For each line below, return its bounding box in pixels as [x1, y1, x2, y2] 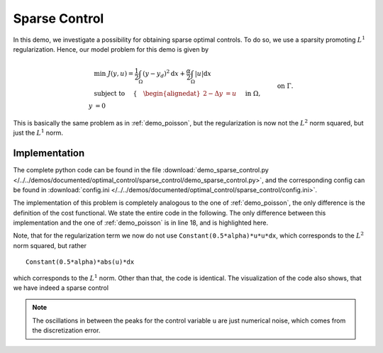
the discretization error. [32, 326, 101, 335]
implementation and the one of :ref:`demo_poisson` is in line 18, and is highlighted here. [13, 218, 269, 227]
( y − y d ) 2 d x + [142, 68, 186, 79]
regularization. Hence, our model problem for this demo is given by [13, 45, 209, 53]
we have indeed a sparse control [13, 284, 109, 292]
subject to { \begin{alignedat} [93, 89, 201, 98]
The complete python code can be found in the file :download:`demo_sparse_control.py [13, 166, 269, 174]
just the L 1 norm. [13, 128, 64, 138]
